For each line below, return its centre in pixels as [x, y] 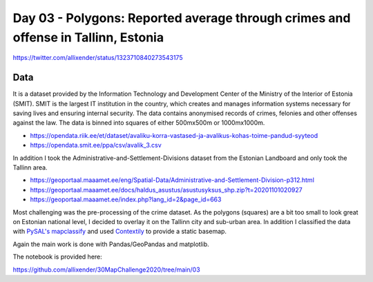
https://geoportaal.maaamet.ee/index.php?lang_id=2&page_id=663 [126, 199]
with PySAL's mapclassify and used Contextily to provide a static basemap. [120, 232]
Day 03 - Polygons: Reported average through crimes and [182, 18]
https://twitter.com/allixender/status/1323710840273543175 [98, 58]
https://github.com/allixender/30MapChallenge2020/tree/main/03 [106, 270]
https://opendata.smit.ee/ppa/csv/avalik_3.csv [96, 145]
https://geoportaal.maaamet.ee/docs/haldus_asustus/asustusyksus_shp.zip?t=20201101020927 [166, 190]
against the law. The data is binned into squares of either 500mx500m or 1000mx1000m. [139, 123]
